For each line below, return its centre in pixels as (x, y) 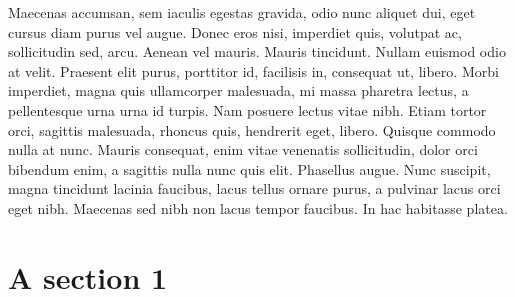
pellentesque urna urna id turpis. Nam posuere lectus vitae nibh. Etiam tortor (247, 109)
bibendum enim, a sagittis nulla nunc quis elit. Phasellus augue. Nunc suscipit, (249, 168)
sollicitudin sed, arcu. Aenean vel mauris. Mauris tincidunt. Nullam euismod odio (257, 51)
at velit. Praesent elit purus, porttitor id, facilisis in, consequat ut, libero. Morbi (253, 70)
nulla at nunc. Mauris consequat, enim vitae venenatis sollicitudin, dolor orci (243, 149)
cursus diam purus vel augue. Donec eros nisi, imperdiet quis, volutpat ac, (235, 31)
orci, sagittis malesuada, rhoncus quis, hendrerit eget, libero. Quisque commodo (252, 129)
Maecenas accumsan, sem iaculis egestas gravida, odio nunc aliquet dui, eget (242, 12)
